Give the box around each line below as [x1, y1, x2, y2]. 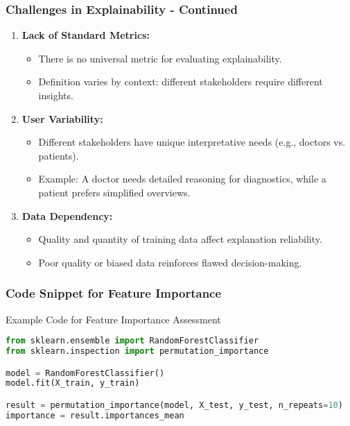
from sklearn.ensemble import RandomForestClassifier [6, 336, 259, 346]
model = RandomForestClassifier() [6, 368, 165, 378]
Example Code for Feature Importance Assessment [6, 312, 221, 326]
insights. [38, 88, 73, 102]
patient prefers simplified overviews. [38, 185, 191, 199]
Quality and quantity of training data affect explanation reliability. [38, 232, 322, 246]
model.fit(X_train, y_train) [6, 378, 140, 389]
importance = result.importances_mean [6, 410, 184, 420]
